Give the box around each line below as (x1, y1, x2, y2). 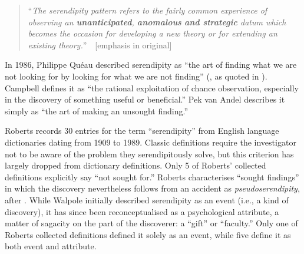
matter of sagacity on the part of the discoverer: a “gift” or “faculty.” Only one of (5, 217, 298, 229)
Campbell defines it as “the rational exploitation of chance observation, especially (5, 81, 299, 94)
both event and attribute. (5, 240, 97, 252)
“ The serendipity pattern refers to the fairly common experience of (28, 4, 267, 16)
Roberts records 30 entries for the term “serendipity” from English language (5, 124, 279, 137)
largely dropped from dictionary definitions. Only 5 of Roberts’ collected (5, 159, 266, 171)
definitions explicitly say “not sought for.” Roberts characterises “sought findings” (5, 170, 299, 183)
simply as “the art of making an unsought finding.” (5, 104, 189, 117)
